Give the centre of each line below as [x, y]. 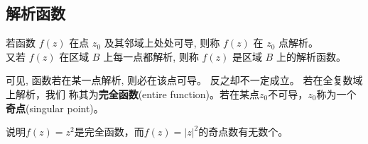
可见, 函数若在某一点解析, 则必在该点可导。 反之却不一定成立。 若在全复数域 [184, 80]
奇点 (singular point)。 [55, 108]
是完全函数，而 [109, 132]
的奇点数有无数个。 [243, 132]
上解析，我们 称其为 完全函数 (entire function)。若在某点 [133, 94]
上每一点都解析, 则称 [151, 56]
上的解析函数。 [311, 56]
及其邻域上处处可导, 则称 [162, 43]
